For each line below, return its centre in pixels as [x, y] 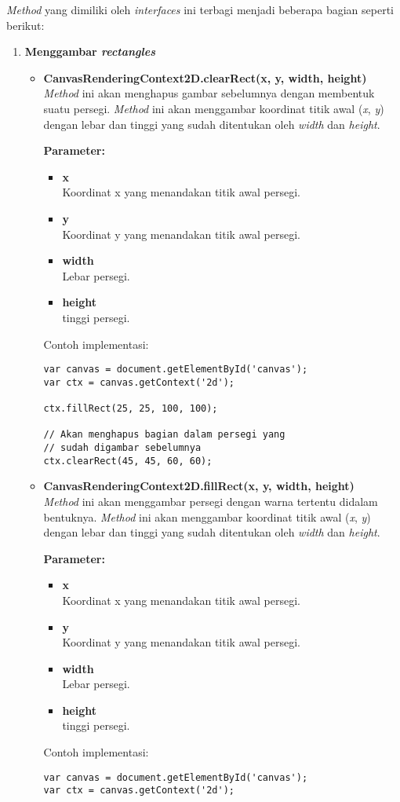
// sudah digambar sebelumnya [122, 448]
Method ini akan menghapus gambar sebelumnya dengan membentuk [209, 93]
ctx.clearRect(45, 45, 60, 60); [128, 461]
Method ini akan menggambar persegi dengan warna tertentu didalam [211, 501]
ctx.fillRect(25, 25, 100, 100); [131, 409]
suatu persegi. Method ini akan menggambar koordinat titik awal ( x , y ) [214, 108]
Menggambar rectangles [90, 51]
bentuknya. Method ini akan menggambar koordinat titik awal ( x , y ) [207, 516]
